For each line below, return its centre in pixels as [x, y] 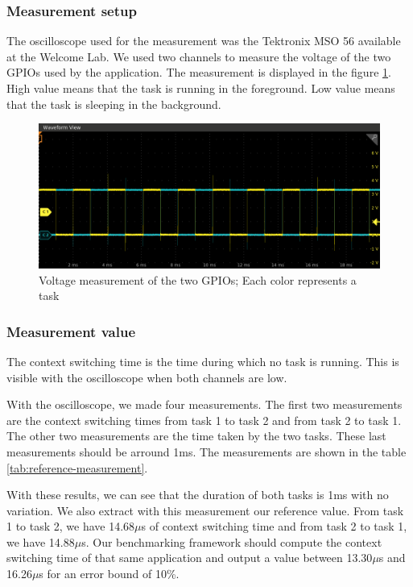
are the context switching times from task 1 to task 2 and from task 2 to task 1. [204, 420]
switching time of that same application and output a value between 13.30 [190, 558]
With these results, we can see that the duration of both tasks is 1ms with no [198, 495]
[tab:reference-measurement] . [77, 467]
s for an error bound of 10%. [109, 574]
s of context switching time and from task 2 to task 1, [274, 526]
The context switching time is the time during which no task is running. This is [203, 361]
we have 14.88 [41, 541]
